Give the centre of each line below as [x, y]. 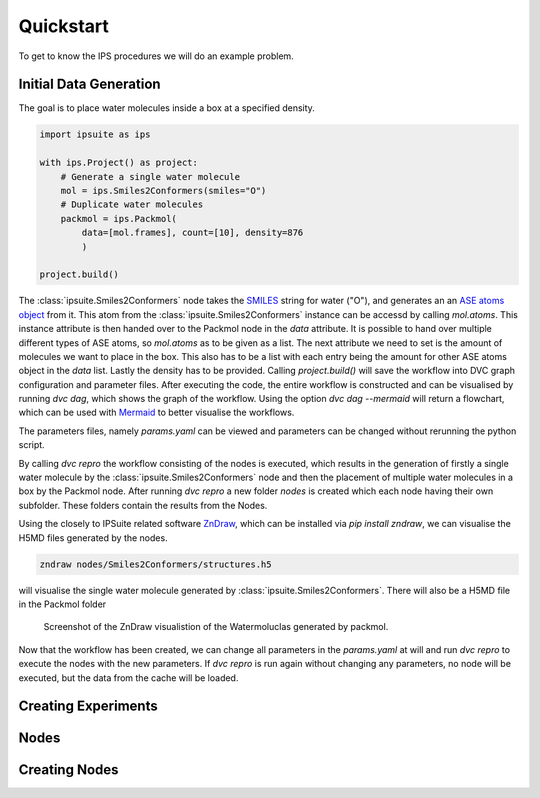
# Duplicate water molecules [132, 204]
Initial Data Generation [89, 84]
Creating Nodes [68, 770]
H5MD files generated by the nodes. [93, 537]
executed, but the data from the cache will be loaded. [128, 677]
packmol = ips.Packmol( [118, 218]
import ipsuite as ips [95, 134]
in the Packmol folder [62, 604]
